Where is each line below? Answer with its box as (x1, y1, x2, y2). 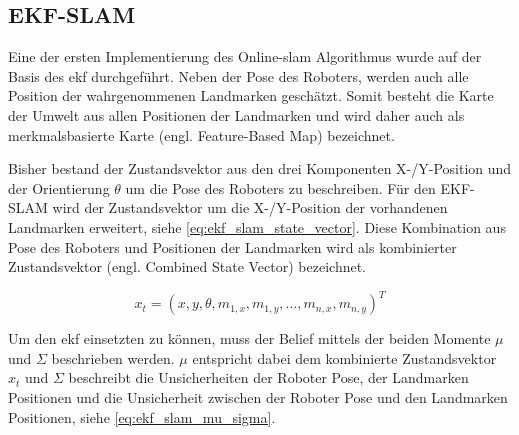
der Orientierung (8, 177, 110, 198)
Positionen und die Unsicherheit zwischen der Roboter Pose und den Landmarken (8, 387, 508, 408)
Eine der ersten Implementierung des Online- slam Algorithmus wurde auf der (8, 46, 482, 67)
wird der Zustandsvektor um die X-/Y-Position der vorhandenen (52, 197, 448, 218)
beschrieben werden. (51, 347, 175, 368)
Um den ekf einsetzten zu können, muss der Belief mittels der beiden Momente (8, 328, 491, 349)
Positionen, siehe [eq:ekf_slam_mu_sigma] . (8, 406, 276, 427)
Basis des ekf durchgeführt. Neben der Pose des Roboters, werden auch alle (8, 65, 469, 86)
